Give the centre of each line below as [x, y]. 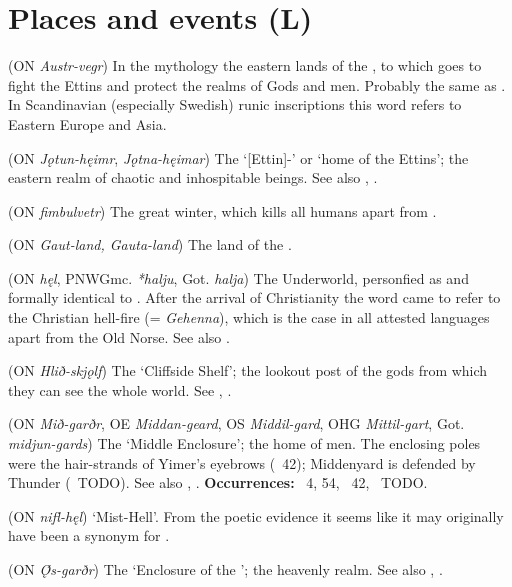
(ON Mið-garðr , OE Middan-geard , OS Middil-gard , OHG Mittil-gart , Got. [236, 423]
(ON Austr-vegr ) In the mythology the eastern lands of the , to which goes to [245, 65]
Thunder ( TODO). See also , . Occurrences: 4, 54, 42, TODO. [218, 482]
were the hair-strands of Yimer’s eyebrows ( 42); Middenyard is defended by [242, 462]
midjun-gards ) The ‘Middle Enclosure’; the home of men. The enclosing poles [244, 443]
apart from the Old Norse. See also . [119, 336]
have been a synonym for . [89, 535]
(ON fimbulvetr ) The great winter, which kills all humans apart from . [222, 210]
